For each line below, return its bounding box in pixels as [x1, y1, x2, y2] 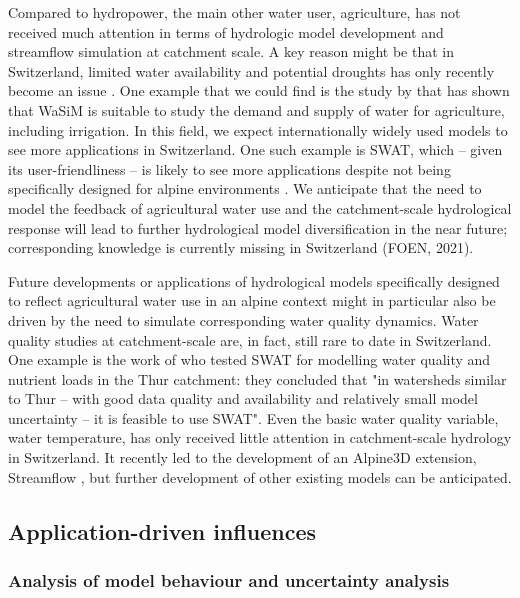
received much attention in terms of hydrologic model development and [8, 21, 444, 42]
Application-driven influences [8, 515, 317, 546]
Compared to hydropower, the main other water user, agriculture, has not [8, 2, 461, 22]
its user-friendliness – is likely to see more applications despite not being [8, 158, 451, 179]
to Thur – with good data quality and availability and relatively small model [8, 388, 478, 409]
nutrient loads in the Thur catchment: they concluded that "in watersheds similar [8, 368, 507, 389]
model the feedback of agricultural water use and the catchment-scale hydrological [8, 197, 512, 218]
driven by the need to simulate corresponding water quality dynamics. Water [8, 309, 479, 330]
